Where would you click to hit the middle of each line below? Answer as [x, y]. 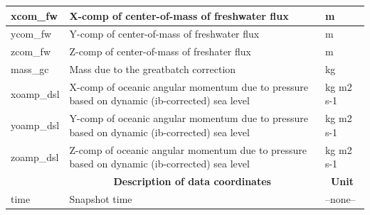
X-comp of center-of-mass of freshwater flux [179, 15]
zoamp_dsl [35, 156]
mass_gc [30, 69]
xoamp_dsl [35, 93]
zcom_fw [31, 51]
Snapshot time [101, 199]
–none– [340, 199]
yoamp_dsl [35, 125]
